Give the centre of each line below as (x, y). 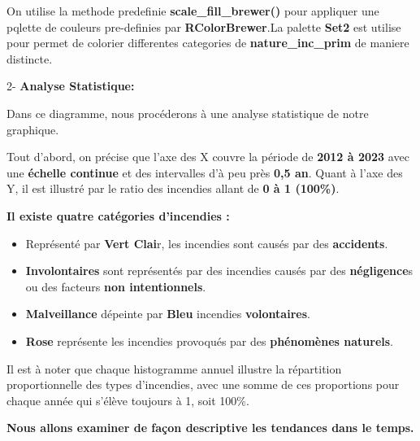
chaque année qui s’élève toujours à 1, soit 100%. (128, 400)
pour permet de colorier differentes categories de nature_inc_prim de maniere (208, 43)
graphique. (33, 129)
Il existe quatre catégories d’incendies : (118, 215)
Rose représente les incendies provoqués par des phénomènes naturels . (210, 341)
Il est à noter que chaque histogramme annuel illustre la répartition (174, 368)
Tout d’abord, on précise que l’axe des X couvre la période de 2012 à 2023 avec (208, 157)
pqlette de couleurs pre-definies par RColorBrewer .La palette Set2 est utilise (204, 26)
